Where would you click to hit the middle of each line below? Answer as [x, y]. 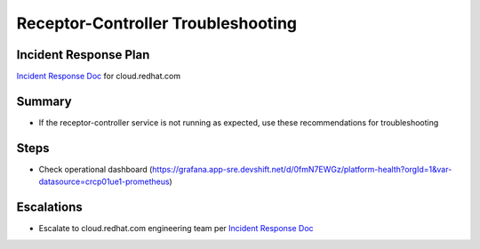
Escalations [50, 208]
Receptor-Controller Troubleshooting [157, 23]
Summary [44, 101]
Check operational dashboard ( [96, 169]
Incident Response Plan [83, 55]
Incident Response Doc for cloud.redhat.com [99, 76]
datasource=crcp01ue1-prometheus [104, 181]
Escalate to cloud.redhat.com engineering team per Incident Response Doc [176, 229]
